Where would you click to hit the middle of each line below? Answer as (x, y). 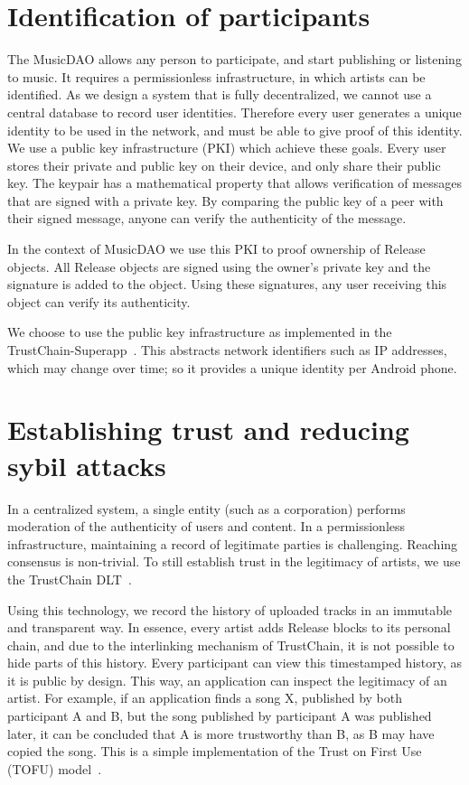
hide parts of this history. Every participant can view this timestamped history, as (235, 663)
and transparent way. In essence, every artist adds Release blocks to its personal (229, 627)
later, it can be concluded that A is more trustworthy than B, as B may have (221, 733)
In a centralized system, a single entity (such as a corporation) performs (206, 508)
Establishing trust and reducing (208, 430)
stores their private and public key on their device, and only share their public (224, 165)
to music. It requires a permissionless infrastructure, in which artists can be (216, 76)
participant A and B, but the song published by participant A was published (220, 716)
